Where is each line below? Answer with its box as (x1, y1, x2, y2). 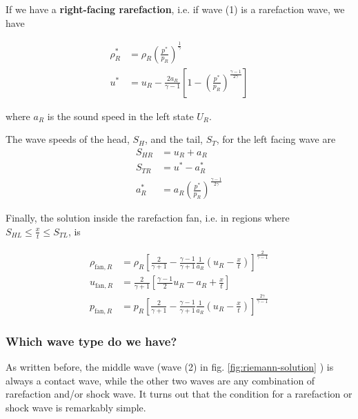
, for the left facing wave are (216, 132, 336, 146)
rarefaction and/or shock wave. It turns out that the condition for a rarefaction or (6, 387, 352, 401)
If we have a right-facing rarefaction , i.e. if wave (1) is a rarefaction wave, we (6, 2, 345, 16)
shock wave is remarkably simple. (6, 400, 146, 414)
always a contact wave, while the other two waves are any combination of (6, 373, 315, 387)
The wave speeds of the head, (6, 132, 130, 146)
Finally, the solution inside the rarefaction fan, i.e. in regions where (6, 211, 290, 225)
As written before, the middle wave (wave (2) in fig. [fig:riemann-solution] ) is (6, 360, 334, 373)
